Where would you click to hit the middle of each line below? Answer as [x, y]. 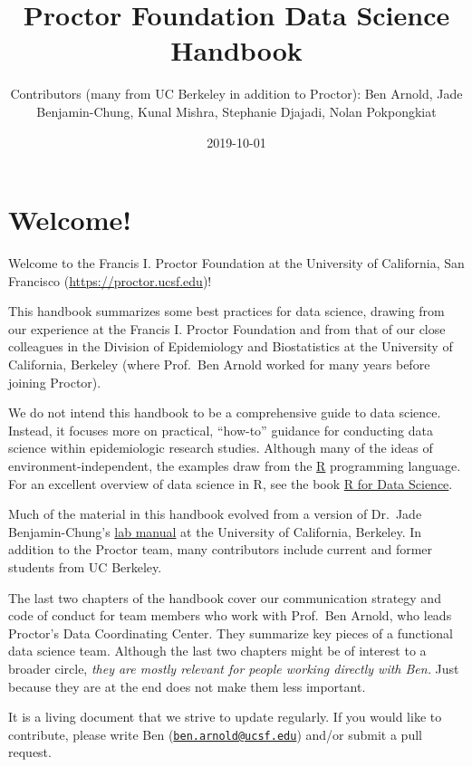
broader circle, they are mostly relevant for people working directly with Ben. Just [234, 668]
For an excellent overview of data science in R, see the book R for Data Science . [231, 483]
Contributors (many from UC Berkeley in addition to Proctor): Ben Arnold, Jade [236, 94]
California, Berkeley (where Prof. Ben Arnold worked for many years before [219, 364]
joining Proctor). [55, 382]
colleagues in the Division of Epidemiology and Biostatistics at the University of [231, 346]
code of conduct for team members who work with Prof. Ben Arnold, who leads [230, 615]
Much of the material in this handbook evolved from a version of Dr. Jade [215, 514]
